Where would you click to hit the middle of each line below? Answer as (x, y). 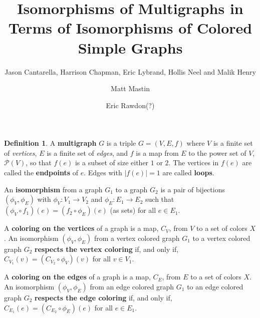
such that (160, 199)
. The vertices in (194, 163)
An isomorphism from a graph (53, 189)
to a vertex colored (221, 238)
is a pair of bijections (193, 189)
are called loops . (188, 173)
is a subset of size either (112, 163)
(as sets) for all (133, 210)
